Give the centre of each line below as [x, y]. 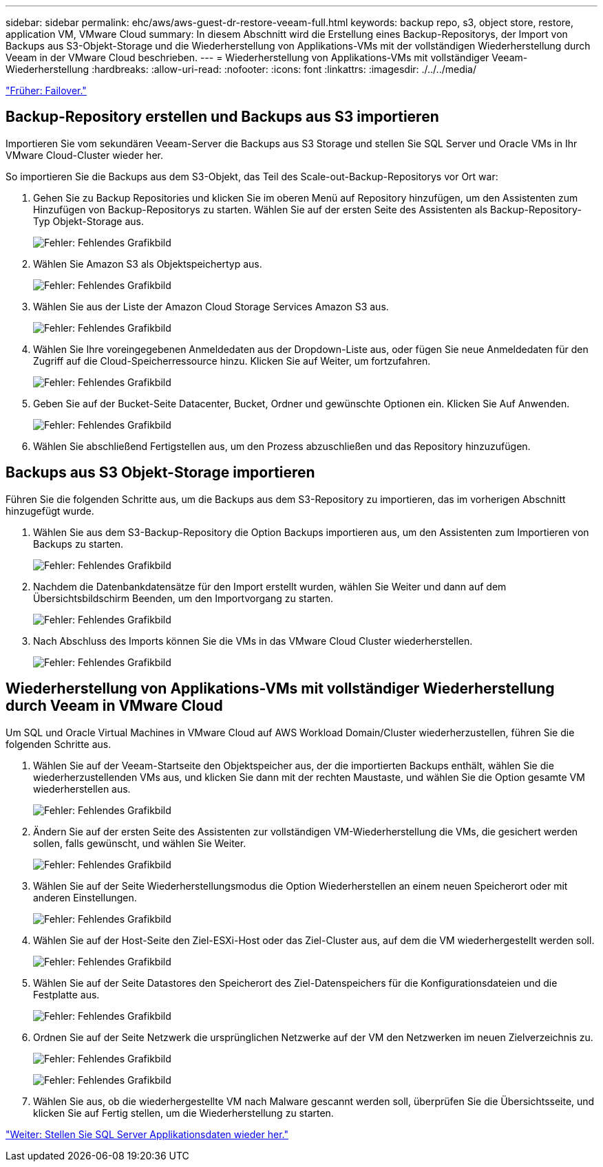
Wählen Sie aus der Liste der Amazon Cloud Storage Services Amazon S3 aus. [211, 306]
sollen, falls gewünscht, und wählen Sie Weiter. [140, 843]
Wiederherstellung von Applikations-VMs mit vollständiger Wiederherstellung [280, 689]
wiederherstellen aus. [82, 789]
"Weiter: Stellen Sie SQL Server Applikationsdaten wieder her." [147, 1134]
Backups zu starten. [78, 544]
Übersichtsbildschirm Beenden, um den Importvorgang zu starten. [183, 598]
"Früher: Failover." [46, 90]
